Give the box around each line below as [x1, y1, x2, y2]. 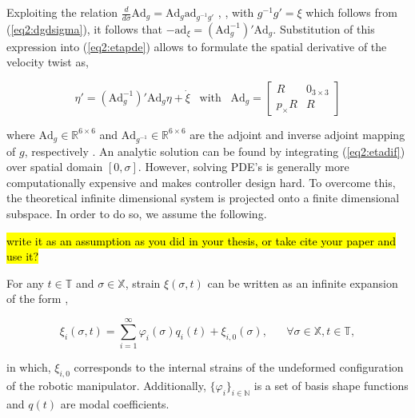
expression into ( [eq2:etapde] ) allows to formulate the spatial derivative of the [6, 38, 387, 54]
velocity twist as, [6, 54, 89, 70]
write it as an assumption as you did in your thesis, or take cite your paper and [6, 232, 397, 249]
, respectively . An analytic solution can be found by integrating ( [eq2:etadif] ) [24, 142, 405, 159]
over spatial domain [6, 158, 103, 175]
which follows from [305, 4, 397, 20]
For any [6, 274, 44, 291]
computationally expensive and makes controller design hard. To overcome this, [6, 173, 396, 190]
